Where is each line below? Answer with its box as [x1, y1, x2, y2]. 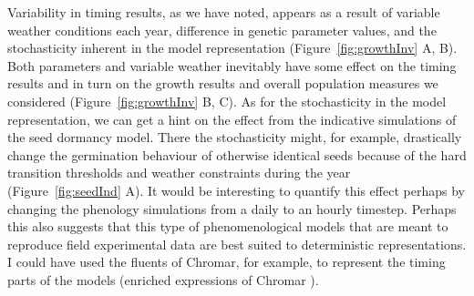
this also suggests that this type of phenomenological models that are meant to [7, 217, 448, 236]
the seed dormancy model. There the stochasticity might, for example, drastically [7, 128, 462, 147]
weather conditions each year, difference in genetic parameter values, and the [7, 20, 437, 39]
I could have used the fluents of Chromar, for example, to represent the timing [7, 252, 446, 271]
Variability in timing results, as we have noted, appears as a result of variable [7, 3, 440, 21]
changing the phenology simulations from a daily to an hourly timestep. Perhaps [7, 199, 457, 218]
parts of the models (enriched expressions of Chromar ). [7, 270, 319, 289]
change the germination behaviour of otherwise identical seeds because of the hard [7, 145, 467, 164]
